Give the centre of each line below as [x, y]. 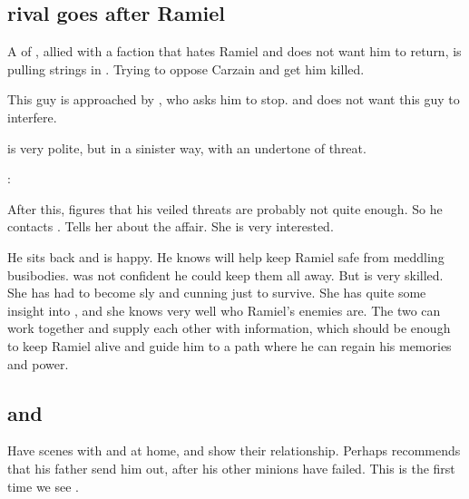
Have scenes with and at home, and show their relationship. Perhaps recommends [234, 450]
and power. [38, 363]
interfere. [32, 117]
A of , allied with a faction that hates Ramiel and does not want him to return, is [234, 51]
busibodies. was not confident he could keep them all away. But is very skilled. [225, 274]
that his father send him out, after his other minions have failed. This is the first [231, 468]
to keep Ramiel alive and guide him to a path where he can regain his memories [230, 345]
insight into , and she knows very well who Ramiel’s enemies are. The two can [224, 310]
